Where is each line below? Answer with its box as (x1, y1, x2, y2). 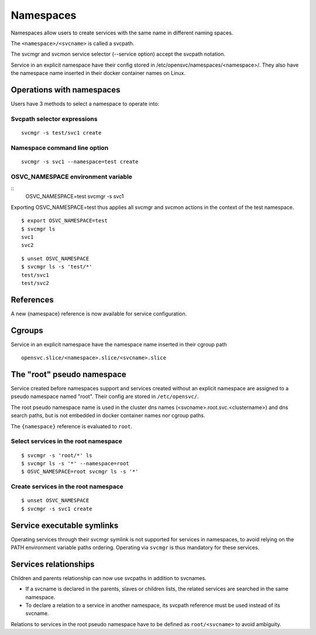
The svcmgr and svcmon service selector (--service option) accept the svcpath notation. (11, 50, 225, 58)
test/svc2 (21, 280, 49, 286)
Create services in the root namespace (11, 483, 124, 491)
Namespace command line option (11, 143, 109, 152)
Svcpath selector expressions (11, 115, 98, 123)
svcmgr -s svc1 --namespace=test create (21, 158, 139, 165)
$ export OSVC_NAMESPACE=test (21, 217, 108, 224)
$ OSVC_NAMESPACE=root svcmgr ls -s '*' (21, 468, 139, 475)
